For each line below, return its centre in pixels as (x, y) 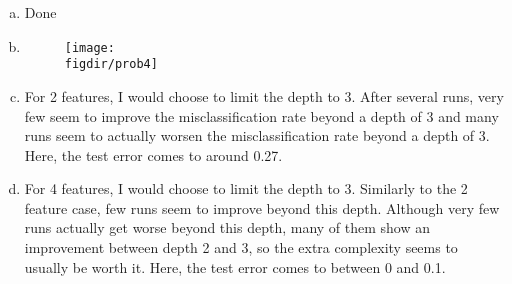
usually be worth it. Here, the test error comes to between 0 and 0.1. (235, 266)
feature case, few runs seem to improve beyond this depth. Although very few (262, 207)
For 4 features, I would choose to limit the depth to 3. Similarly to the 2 (246, 188)
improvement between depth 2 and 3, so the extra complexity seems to (241, 247)
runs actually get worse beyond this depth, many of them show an (227, 227)
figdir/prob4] (111, 64)
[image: (89, 47)
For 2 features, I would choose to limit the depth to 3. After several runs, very (264, 95)
